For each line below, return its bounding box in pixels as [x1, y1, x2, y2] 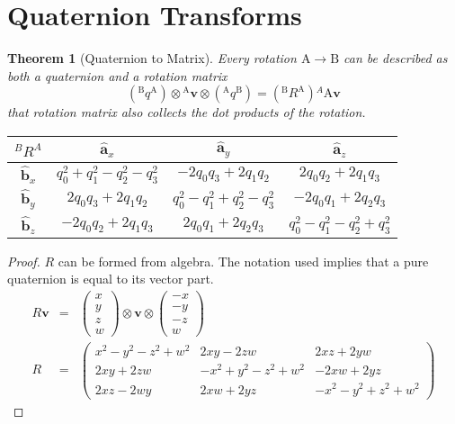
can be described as [343, 49, 448, 68]
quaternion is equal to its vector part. [7, 269, 214, 288]
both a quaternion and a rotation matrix [7, 66, 227, 85]
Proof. [7, 251, 40, 270]
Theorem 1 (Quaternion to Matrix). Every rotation [7, 49, 297, 68]
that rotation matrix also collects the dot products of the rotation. [7, 103, 366, 122]
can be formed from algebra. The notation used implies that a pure [58, 251, 429, 270]
